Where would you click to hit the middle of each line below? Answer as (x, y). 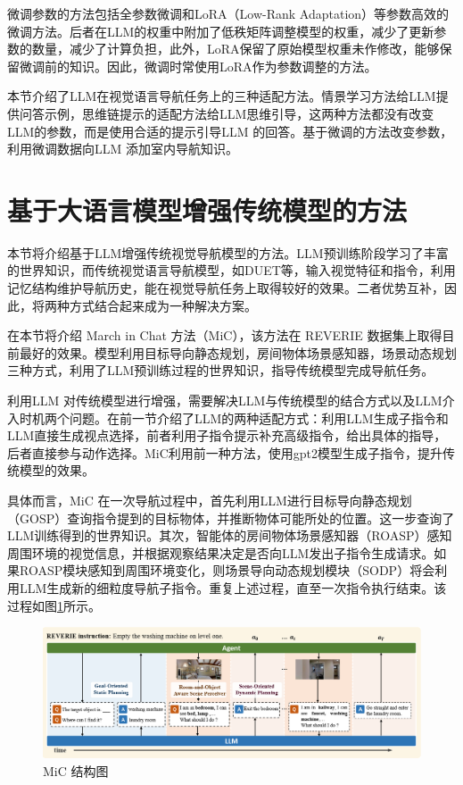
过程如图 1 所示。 (54, 605)
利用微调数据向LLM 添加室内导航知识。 (123, 149)
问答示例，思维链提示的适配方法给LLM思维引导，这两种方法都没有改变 (227, 113)
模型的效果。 (57, 470)
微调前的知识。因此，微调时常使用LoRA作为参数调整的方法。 (198, 66)
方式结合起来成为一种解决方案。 (163, 305)
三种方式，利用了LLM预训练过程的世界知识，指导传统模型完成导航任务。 (221, 370)
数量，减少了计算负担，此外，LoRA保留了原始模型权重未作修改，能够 (236, 49)
